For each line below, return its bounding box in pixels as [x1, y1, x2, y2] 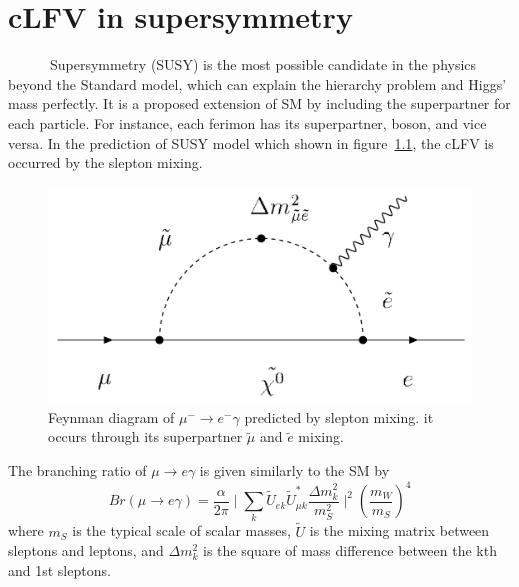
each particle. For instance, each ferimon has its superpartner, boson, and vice [8, 112, 487, 133]
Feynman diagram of [48, 406, 175, 427]
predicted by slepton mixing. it [244, 406, 434, 427]
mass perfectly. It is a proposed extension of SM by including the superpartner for [8, 93, 511, 114]
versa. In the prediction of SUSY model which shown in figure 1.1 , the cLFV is [8, 132, 494, 153]
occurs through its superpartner [48, 426, 243, 447]
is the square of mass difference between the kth [202, 540, 497, 561]
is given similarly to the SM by [199, 460, 390, 481]
